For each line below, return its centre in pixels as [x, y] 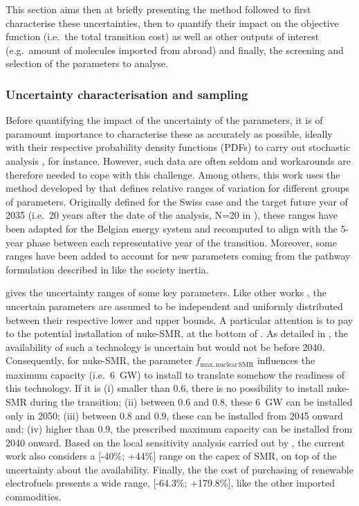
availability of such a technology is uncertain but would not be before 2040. [165, 346]
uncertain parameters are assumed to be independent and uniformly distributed [174, 306]
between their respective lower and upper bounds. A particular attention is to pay [179, 319]
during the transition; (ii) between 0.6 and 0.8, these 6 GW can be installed [191, 401]
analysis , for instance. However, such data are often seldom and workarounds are [178, 160]
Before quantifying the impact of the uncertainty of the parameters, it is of [164, 120]
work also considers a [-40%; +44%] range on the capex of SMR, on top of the [171, 456]
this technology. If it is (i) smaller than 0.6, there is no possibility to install [165, 388]
